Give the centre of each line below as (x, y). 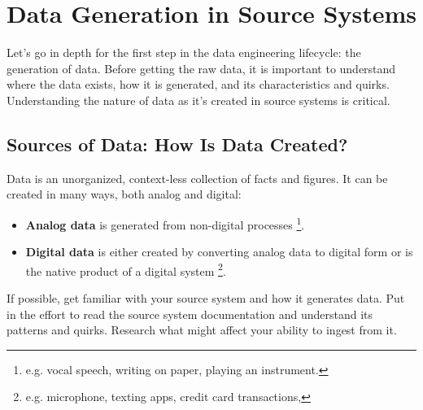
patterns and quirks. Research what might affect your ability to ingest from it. (202, 330)
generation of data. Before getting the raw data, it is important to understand (201, 68)
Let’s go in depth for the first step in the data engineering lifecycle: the (184, 52)
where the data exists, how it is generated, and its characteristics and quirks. (198, 84)
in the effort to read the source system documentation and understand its (190, 314)
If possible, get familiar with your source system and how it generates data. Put (206, 297)
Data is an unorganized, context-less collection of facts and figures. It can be (197, 178)
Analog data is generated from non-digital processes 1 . (165, 223)
